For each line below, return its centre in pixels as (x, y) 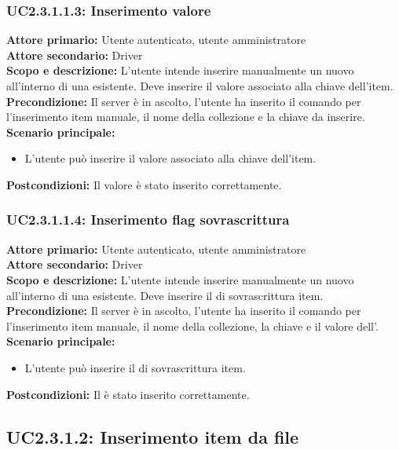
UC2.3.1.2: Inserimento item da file (153, 436)
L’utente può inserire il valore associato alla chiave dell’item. (170, 158)
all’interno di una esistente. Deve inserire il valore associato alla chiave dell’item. (200, 86)
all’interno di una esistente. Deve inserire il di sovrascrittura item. (165, 295)
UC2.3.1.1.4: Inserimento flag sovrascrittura (148, 220)
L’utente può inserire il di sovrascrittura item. (135, 367)
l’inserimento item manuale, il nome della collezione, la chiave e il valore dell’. (192, 326)
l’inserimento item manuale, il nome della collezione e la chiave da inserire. (186, 117)
